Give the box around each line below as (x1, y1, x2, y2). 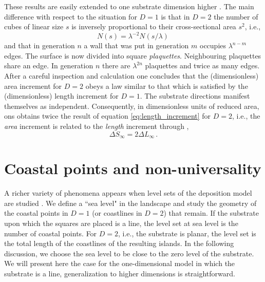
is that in (161, 11, 190, 22)
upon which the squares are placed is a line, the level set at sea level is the (4, 217, 238, 228)
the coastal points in (4, 208, 68, 218)
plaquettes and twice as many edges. (145, 60, 260, 71)
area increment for (4, 80, 62, 91)
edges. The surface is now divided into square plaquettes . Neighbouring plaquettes (4, 50, 261, 61)
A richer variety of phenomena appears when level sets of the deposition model (4, 187, 252, 198)
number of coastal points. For (4, 228, 97, 238)
